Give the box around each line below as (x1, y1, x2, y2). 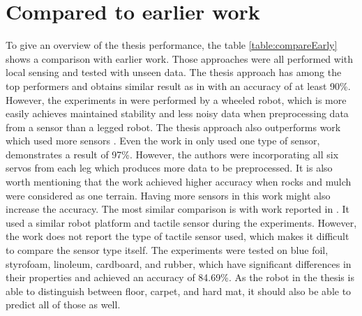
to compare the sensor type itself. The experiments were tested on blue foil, (6, 243, 329, 257)
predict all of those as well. (6, 297, 121, 312)
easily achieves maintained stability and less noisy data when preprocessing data (6, 106, 349, 121)
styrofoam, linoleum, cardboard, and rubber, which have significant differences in (6, 256, 352, 271)
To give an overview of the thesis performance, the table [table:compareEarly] (6, 38, 338, 52)
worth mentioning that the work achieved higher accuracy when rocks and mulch (6, 174, 352, 189)
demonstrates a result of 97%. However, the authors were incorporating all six (6, 146, 339, 161)
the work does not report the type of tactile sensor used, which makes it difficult (6, 229, 349, 243)
